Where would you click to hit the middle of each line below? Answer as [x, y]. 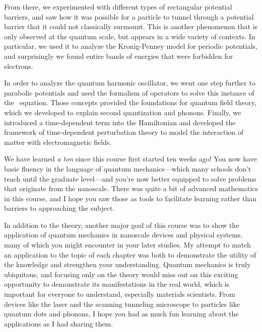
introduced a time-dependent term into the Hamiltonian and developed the [120, 122]
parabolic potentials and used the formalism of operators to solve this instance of [129, 92]
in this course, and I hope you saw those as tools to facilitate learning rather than [130, 198]
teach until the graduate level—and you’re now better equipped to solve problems [130, 178]
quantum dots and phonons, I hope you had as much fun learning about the [121, 314]
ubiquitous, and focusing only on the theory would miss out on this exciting [121, 274]
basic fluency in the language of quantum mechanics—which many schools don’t [128, 168]
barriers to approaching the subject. [59, 208]
